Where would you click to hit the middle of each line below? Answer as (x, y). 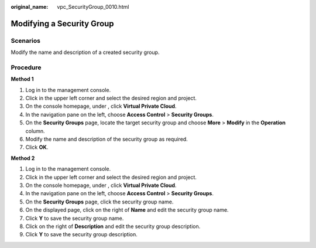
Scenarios (26, 40)
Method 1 (23, 79)
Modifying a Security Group (62, 23)
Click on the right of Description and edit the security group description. (113, 226)
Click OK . (37, 147)
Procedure (26, 67)
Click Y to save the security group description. (81, 235)
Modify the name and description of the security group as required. (107, 139)
